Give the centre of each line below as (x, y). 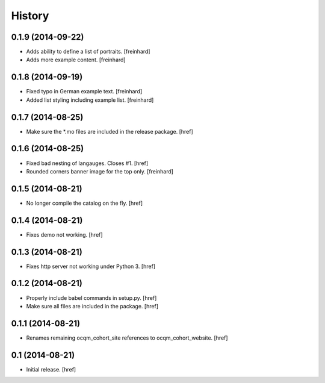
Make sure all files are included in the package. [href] (92, 306)
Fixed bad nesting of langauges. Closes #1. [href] (87, 163)
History (30, 16)
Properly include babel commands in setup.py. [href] (91, 297)
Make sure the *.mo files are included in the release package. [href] (110, 131)
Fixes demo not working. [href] (64, 234)
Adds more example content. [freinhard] (76, 60)
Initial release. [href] (51, 369)
